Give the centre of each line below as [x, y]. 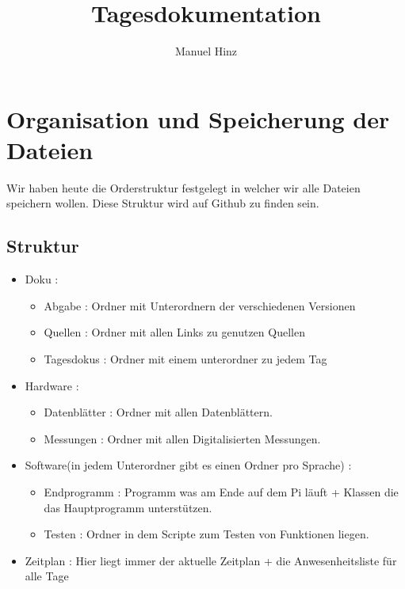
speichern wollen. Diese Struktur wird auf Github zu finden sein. [163, 203]
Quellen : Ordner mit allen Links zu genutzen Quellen [174, 332]
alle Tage [47, 576]
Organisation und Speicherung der [198, 118]
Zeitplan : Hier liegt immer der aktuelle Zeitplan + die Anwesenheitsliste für [211, 560]
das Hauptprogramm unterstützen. [128, 507]
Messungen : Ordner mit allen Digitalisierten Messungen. [182, 438]
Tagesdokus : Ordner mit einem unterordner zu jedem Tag [185, 359]
